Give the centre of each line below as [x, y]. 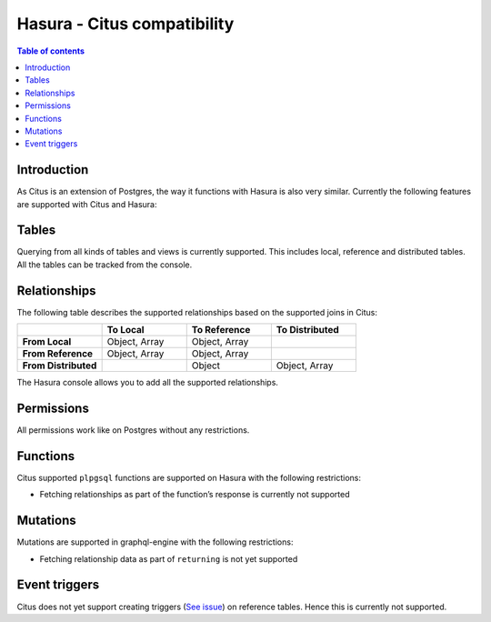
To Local [125, 330]
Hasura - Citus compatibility [125, 24]
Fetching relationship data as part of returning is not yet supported [169, 558]
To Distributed [308, 330]
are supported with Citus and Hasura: [87, 204]
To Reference [221, 330]
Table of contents [51, 51]
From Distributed [60, 366]
